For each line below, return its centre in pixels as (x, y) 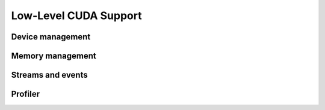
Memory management (54, 56)
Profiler (26, 94)
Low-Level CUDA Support (76, 16)
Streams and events (49, 75)
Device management (51, 37)
